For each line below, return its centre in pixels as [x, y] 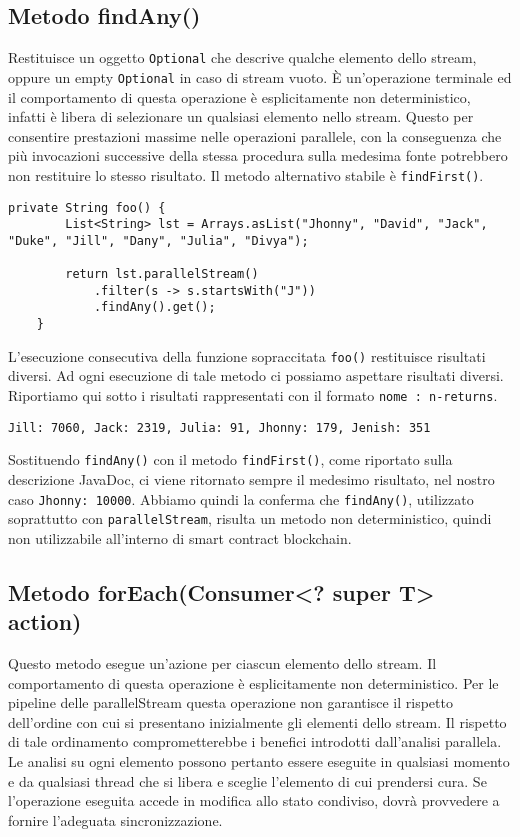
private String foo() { [87, 207]
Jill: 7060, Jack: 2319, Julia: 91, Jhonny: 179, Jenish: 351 [219, 427]
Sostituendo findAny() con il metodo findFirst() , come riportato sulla [230, 459]
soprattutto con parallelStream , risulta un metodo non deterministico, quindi [250, 518]
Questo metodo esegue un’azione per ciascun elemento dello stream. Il [222, 663]
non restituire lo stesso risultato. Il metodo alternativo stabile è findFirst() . [246, 174]
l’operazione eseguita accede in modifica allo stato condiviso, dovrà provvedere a [254, 800]
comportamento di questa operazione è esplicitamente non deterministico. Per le [253, 682]
